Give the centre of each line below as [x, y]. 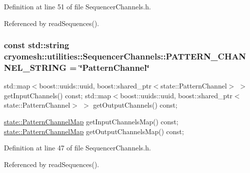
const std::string [37, 45]
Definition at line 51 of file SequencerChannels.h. [78, 6]
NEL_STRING [35, 67]
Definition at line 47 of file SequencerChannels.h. [78, 148]
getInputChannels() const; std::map [58, 95]
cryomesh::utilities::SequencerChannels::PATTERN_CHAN [125, 56]
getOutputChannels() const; [135, 105]
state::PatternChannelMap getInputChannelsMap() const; [91, 122]
